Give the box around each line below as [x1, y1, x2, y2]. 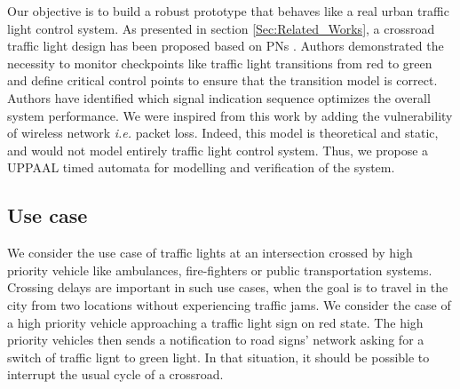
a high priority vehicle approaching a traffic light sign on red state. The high [7, 313, 424, 331]
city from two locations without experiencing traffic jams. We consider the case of [7, 295, 451, 314]
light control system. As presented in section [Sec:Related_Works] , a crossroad [7, 19, 435, 37]
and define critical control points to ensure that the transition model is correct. [7, 71, 438, 90]
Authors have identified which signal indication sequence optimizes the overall [7, 88, 431, 107]
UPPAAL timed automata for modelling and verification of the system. [7, 158, 395, 177]
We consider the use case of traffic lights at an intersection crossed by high [7, 243, 413, 262]
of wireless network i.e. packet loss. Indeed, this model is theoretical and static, [7, 123, 439, 142]
